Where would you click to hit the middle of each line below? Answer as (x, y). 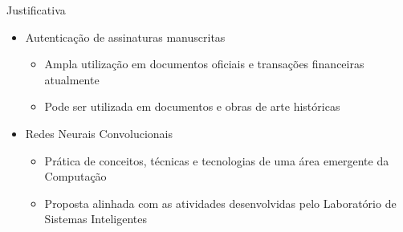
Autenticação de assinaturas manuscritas (125, 37)
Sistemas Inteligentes (96, 219)
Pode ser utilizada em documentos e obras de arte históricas (192, 106)
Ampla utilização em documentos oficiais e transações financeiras (204, 64)
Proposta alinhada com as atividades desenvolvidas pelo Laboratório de (220, 203)
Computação (75, 176)
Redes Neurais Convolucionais (99, 133)
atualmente (72, 79)
